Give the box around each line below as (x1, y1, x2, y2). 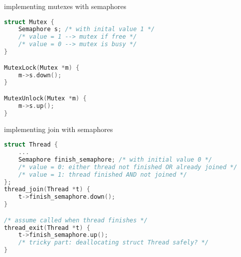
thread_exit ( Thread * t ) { (4, 224, 90, 231)
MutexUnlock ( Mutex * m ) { (4, 94, 87, 102)
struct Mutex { (4, 18, 55, 26)
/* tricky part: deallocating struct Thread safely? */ (18, 239, 209, 246)
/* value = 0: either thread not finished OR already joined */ (18, 163, 237, 171)
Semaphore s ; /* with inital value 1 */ (18, 26, 155, 33)
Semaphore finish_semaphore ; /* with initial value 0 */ (18, 156, 212, 163)
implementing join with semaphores (4, 123, 113, 134)
